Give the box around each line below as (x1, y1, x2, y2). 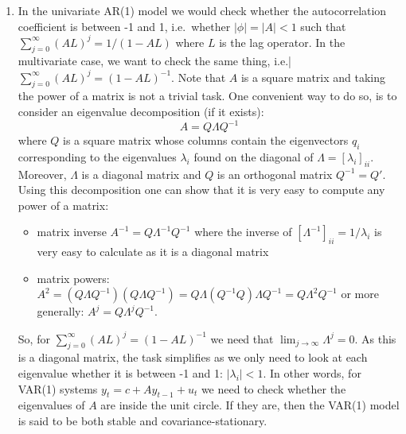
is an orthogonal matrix (217, 165, 333, 182)
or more (341, 285, 379, 302)
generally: (37, 303, 84, 320)
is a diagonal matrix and (81, 165, 201, 182)
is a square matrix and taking (240, 68, 386, 85)
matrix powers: (37, 269, 110, 286)
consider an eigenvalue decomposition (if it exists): (18, 103, 264, 119)
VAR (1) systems (18, 380, 98, 397)
